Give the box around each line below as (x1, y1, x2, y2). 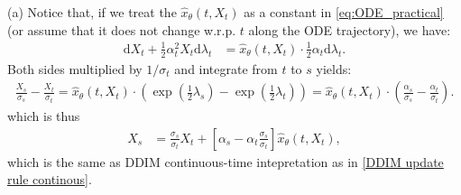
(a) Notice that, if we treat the (7, 3, 177, 21)
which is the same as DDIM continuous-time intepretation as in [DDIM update (7, 152, 444, 171)
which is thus (7, 107, 80, 125)
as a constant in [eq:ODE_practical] (244, 3, 444, 21)
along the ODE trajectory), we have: (248, 20, 451, 39)
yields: (316, 59, 352, 78)
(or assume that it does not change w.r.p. (7, 20, 236, 39)
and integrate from (174, 59, 278, 78)
